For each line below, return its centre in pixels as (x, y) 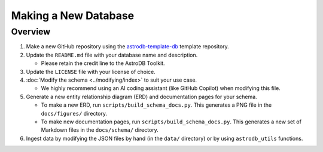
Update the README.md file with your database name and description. (112, 55)
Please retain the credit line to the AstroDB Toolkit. (103, 63)
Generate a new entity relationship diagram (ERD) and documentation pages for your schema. (141, 97)
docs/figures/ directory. (74, 113)
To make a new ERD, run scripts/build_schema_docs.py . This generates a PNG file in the (156, 105)
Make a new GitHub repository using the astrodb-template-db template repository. (128, 46)
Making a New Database (73, 15)
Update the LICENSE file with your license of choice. (91, 72)
